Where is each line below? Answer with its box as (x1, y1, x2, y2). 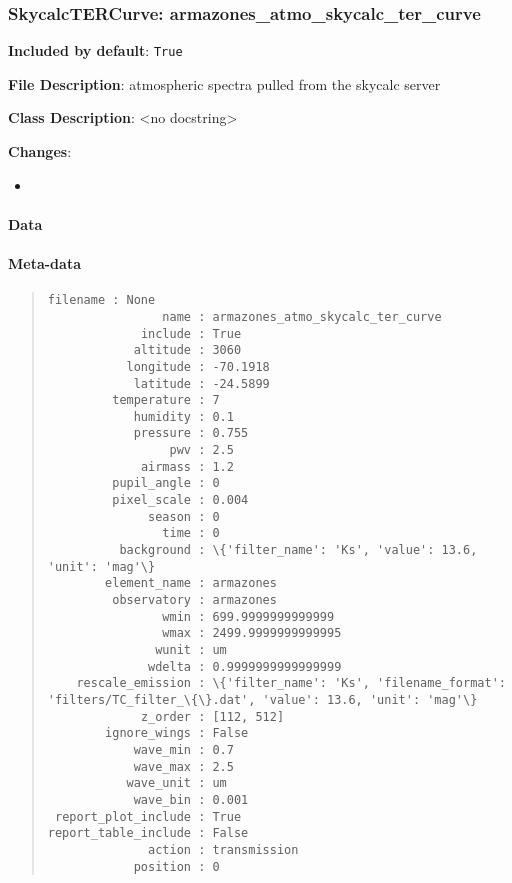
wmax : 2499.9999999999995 (162, 626, 342, 641)
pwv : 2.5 (169, 443, 234, 458)
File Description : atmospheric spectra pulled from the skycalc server (8, 73, 441, 94)
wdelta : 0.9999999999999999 (148, 659, 342, 674)
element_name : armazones (105, 576, 277, 591)
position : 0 (133, 859, 220, 874)
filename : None (47, 293, 156, 308)
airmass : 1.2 (140, 459, 234, 474)
